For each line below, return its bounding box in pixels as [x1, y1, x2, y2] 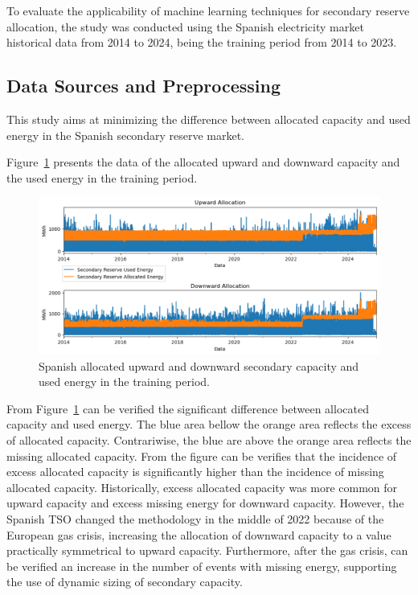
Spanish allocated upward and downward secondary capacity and [39, 357, 359, 374]
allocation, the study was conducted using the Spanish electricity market [6, 18, 364, 35]
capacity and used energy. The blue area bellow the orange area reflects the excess [6, 416, 412, 433]
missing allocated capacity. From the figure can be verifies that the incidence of [6, 447, 397, 464]
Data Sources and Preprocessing [6, 73, 281, 98]
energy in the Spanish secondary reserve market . [6, 126, 244, 143]
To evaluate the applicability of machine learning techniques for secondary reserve [6, 2, 410, 18]
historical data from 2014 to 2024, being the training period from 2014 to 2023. [6, 34, 397, 51]
